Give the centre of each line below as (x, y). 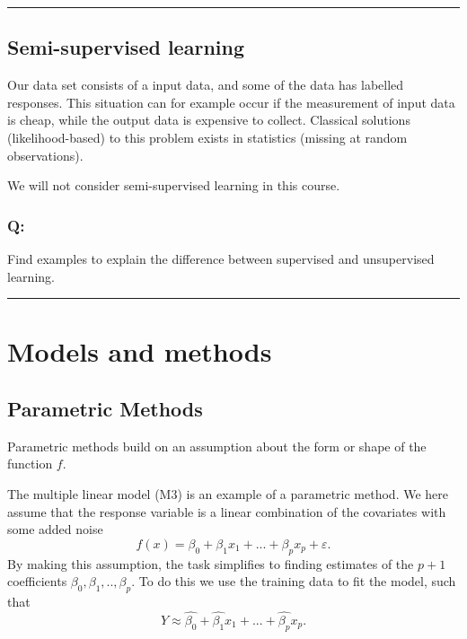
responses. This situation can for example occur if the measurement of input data (231, 102)
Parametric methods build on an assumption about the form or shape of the (217, 446)
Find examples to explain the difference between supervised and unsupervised (221, 258)
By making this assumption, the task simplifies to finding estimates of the (211, 563)
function (30, 464)
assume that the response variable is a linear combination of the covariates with (227, 511)
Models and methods (140, 351)
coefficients (37, 581)
